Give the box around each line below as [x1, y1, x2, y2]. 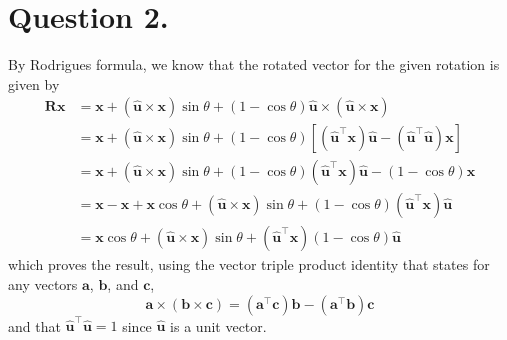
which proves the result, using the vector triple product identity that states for [8, 254, 490, 275]
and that [8, 315, 61, 336]
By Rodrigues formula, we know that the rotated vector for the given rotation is [8, 54, 500, 75]
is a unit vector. [170, 315, 267, 336]
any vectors [8, 274, 78, 295]
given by [8, 73, 60, 94]
